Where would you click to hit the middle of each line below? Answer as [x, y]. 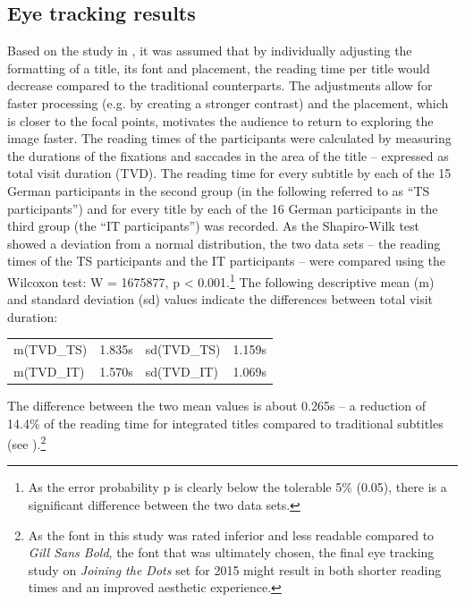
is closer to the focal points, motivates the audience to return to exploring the [220, 120]
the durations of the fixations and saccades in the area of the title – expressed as [228, 155]
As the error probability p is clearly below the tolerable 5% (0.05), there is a [237, 487]
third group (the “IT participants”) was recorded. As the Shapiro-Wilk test [214, 226]
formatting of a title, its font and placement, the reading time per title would [219, 68]
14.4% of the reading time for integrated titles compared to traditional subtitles [225, 423]
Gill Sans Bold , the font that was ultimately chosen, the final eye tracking [231, 552]
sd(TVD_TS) [183, 349]
